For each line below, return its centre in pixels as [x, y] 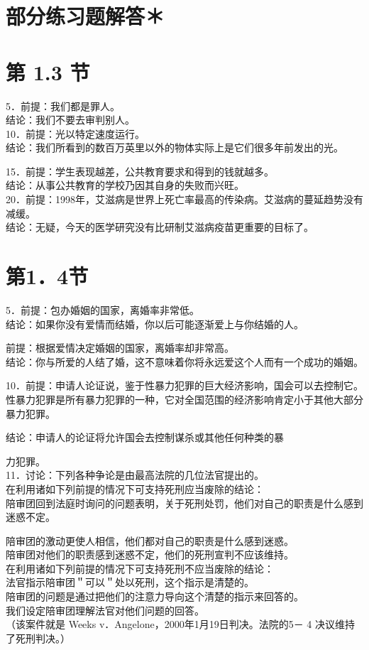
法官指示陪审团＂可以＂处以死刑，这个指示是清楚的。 [130, 582]
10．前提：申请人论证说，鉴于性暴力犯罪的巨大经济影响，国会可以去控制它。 [184, 385]
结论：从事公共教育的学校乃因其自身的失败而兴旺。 [125, 185]
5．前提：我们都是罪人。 [63, 105]
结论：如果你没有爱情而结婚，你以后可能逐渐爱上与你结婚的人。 [155, 324]
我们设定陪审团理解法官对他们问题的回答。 [105, 610]
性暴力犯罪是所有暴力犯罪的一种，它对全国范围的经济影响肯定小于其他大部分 [184, 399]
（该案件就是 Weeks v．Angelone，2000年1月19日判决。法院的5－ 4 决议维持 [180, 624]
